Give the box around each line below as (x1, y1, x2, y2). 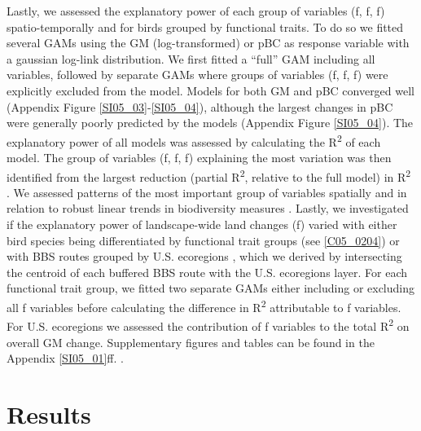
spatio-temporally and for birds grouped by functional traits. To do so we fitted (7, 18, 404, 35)
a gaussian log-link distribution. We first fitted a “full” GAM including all (7, 50, 375, 67)
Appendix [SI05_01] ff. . (7, 350, 124, 367)
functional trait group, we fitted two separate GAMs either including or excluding (7, 279, 414, 297)
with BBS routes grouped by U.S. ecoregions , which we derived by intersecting (7, 248, 402, 265)
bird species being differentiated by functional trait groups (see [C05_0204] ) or (7, 231, 400, 248)
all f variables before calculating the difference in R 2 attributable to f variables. (7, 297, 401, 315)
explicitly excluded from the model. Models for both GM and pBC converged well (7, 81, 415, 99)
